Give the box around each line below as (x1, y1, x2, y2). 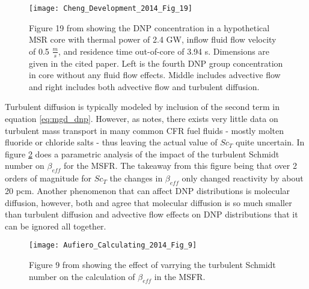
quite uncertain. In (235, 136, 305, 148)
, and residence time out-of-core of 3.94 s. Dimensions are (58, 44, 270, 57)
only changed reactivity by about (182, 172, 304, 184)
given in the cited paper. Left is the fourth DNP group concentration (29, 56, 283, 69)
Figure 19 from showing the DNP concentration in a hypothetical (29, 21, 270, 34)
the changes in (109, 172, 163, 184)
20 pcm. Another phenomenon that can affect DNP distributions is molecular (5, 184, 290, 197)
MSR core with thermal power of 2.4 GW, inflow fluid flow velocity (29, 33, 277, 46)
